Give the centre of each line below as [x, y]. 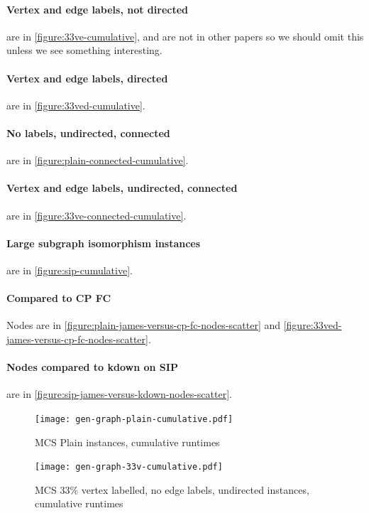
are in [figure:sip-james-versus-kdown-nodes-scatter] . [119, 394]
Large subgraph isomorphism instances [104, 243]
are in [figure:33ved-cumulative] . [76, 105]
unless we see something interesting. [84, 50]
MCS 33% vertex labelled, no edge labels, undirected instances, [172, 489]
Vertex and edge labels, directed [87, 78]
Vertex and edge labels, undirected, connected [122, 188]
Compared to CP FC [59, 298]
